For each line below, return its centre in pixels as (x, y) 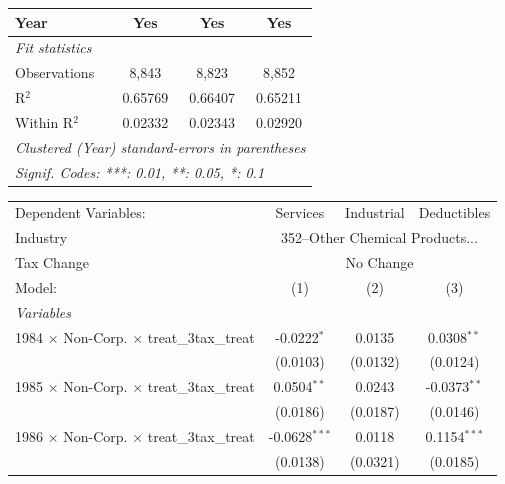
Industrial (375, 212)
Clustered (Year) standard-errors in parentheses (160, 146)
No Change (379, 262)
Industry (41, 237)
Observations (55, 72)
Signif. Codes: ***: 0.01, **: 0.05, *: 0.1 (140, 171)
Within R (44, 121)
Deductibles (454, 212)
